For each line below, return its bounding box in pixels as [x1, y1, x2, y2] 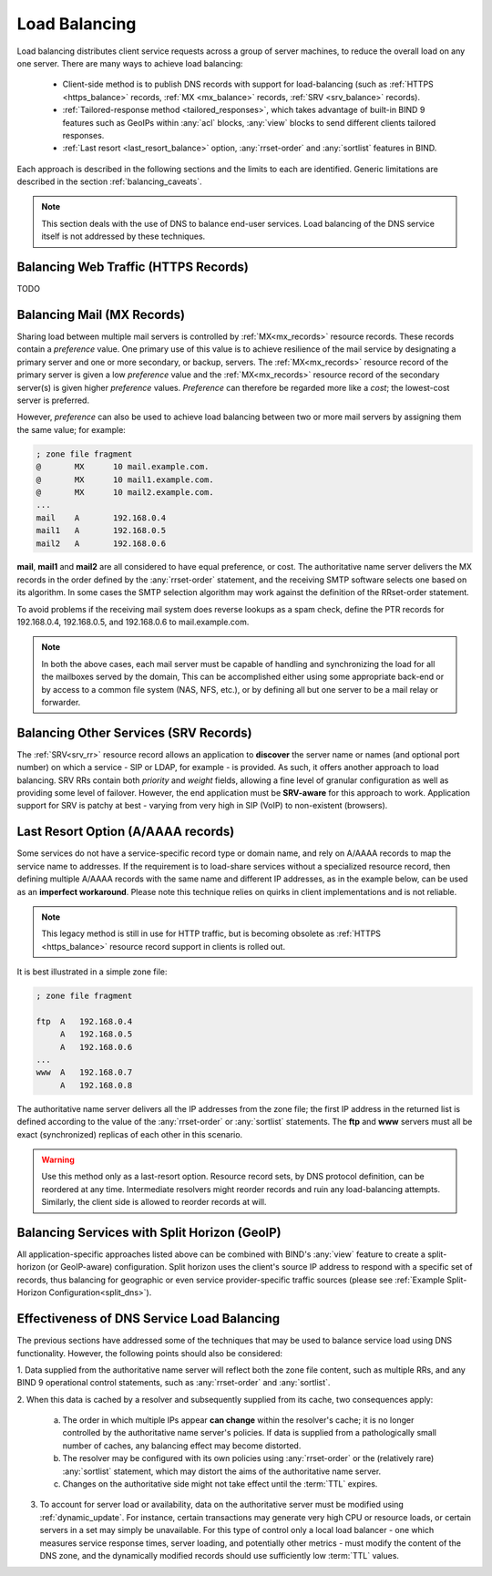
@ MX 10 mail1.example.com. [36, 474, 214, 485]
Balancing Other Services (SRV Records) [16, 725, 252, 740]
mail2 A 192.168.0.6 [36, 538, 167, 549]
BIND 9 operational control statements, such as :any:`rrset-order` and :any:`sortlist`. [16, 1377, 331, 1388]
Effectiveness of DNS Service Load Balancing [16, 1311, 281, 1326]
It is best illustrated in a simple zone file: [16, 966, 168, 977]
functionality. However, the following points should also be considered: [16, 1347, 282, 1358]
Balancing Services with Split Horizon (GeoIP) [16, 1224, 282, 1240]
